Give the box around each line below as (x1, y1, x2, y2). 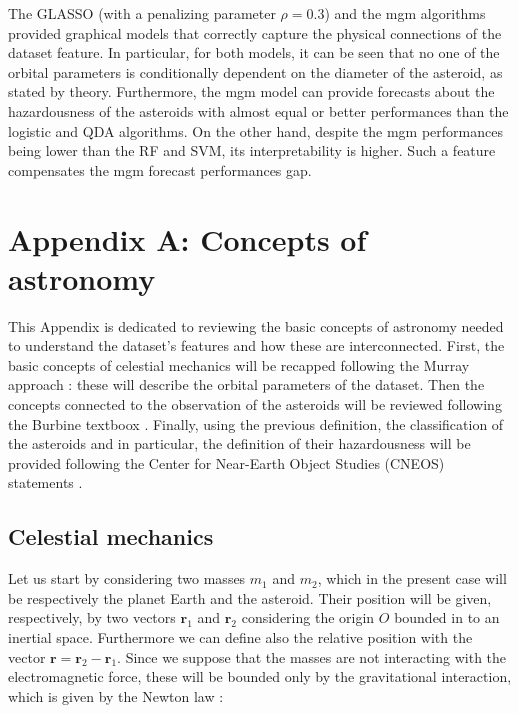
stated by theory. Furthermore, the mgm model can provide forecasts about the (8, 81, 495, 102)
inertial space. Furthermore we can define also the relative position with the (8, 626, 473, 647)
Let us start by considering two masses (8, 568, 246, 589)
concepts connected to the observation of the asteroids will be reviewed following (8, 394, 502, 415)
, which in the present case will (317, 568, 507, 589)
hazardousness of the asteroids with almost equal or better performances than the (8, 100, 509, 121)
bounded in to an (394, 607, 500, 628)
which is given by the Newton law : (8, 685, 224, 706)
